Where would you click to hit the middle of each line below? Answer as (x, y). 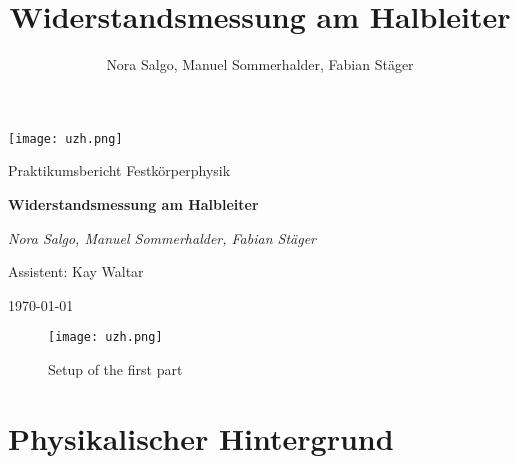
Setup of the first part (115, 369)
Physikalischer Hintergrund (201, 437)
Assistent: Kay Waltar (76, 271)
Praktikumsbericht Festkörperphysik (119, 170)
